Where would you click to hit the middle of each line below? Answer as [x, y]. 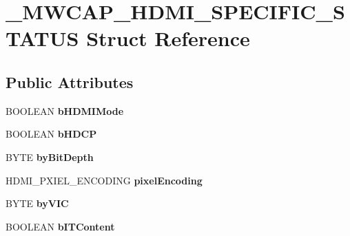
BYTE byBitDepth [50, 157]
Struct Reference [168, 38]
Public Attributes [70, 82]
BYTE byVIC [37, 203]
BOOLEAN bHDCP [51, 134]
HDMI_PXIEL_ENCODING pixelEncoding [104, 180]
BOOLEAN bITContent [60, 226]
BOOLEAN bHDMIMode [65, 110]
